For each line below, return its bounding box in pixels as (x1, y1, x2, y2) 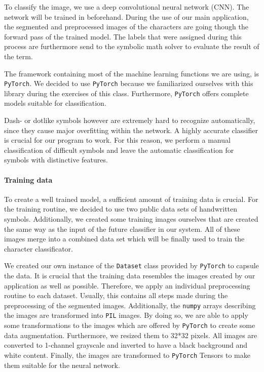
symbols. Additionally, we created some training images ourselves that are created (4, 214, 258, 224)
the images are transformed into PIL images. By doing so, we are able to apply (4, 310, 248, 320)
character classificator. (4, 243, 73, 254)
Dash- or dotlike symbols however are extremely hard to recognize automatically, (4, 115, 255, 126)
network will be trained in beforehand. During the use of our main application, (4, 11, 249, 22)
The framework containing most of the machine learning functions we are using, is (4, 68, 259, 78)
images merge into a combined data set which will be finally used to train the (4, 233, 245, 244)
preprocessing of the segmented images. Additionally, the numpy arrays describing (4, 300, 256, 310)
